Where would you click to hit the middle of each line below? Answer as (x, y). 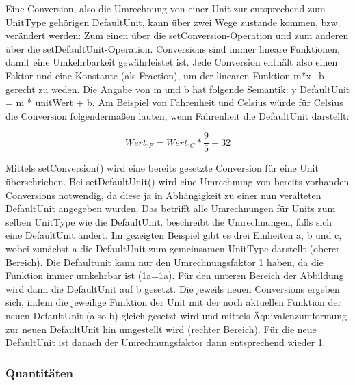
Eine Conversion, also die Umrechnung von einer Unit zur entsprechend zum (166, 8)
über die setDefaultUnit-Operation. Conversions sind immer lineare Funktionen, (173, 48)
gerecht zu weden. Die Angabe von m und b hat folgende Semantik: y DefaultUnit (178, 89)
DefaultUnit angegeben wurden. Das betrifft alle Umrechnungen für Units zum (171, 208)
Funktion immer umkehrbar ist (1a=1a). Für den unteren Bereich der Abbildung (175, 275)
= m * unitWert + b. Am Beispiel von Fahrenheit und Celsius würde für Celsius (174, 102)
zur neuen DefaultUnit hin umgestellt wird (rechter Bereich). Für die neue (161, 329)
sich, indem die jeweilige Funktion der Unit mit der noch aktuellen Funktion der (174, 302)
